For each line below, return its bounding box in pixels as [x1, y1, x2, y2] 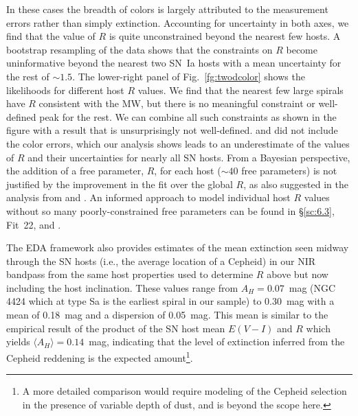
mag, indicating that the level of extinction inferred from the [89, 334, 345, 349]
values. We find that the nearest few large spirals [137, 82, 344, 97]
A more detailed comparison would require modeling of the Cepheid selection [22, 384, 347, 398]
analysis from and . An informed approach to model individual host [6, 190, 291, 205]
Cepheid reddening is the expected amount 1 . [6, 348, 193, 365]
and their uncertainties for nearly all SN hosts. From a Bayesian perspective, [27, 150, 350, 164]
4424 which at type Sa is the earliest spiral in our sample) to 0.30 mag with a [6, 294, 335, 308]
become [286, 42, 317, 56]
